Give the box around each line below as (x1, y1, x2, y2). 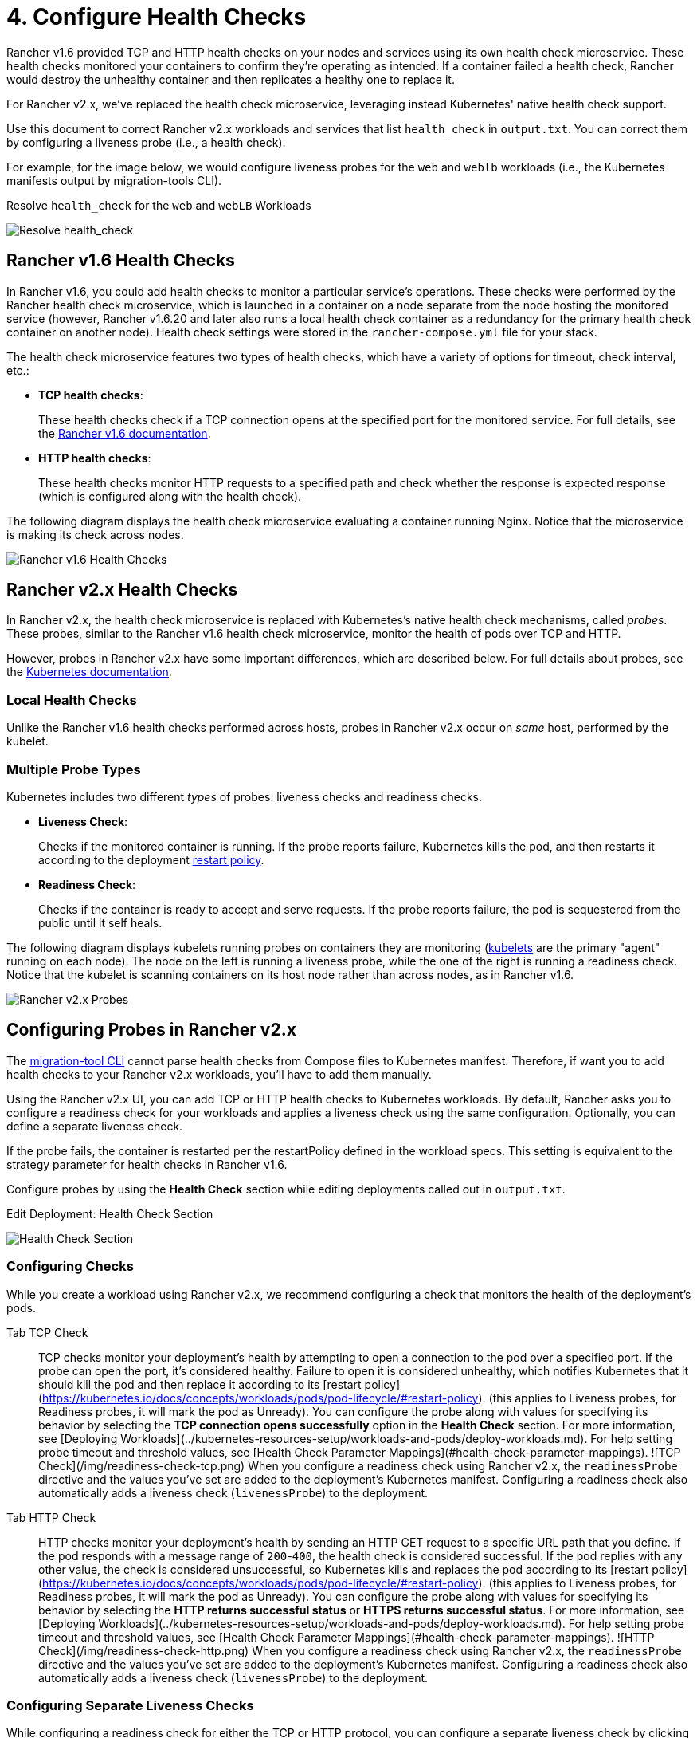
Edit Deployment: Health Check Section (6, 1206, 213, 1221)
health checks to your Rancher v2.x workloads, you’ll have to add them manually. (6, 1067, 432, 1081)
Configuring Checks (6, 1258, 134, 1275)
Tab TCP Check (6, 1325, 88, 1339)
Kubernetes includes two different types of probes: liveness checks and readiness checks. (6, 789, 482, 804)
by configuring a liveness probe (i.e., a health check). (6, 135, 286, 149)
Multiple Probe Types (6, 761, 141, 777)
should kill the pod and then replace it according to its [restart (38, 1377, 362, 1391)
